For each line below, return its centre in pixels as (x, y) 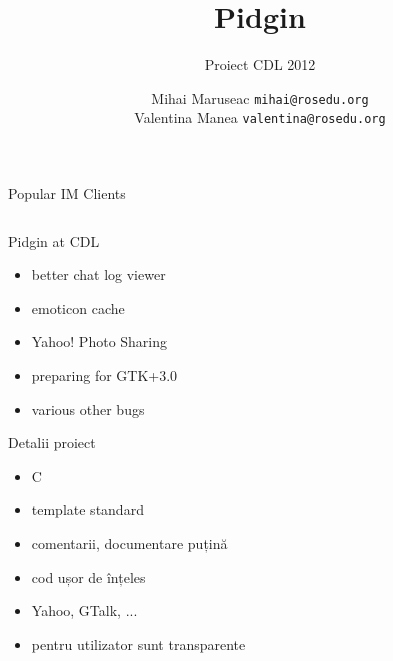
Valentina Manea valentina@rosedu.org (260, 117)
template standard (87, 509)
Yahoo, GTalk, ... (84, 610)
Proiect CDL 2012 (260, 64)
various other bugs (88, 408)
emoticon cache (78, 307)
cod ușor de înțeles (88, 576)
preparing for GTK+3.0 (104, 375)
